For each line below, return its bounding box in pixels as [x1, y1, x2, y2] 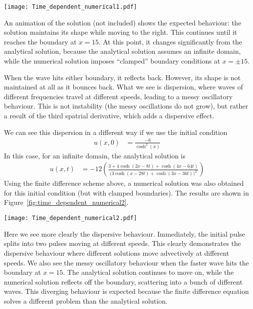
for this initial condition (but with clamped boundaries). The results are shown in [4, 187, 249, 198]
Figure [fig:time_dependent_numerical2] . [4, 197, 129, 207]
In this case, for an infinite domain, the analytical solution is [4, 150, 185, 160]
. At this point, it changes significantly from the [98, 36, 242, 46]
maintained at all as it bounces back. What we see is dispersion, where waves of [4, 82, 243, 92]
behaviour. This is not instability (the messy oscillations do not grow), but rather [4, 101, 248, 111]
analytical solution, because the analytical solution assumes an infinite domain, [4, 46, 241, 56]
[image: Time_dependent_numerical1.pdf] [4, 3, 138, 10]
